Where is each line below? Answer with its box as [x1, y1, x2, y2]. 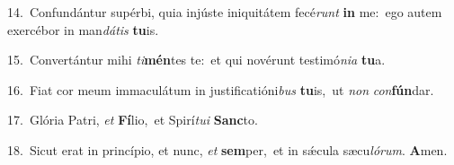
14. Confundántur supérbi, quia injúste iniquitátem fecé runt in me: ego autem [7, 3, 442, 21]
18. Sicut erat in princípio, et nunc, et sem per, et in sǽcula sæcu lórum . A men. [7, 140, 448, 159]
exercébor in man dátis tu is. [7, 20, 159, 39]
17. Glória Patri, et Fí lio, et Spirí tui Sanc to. [7, 110, 258, 129]
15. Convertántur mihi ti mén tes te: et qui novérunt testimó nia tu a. [7, 50, 386, 69]
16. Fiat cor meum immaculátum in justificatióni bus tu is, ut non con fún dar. [7, 80, 434, 99]
